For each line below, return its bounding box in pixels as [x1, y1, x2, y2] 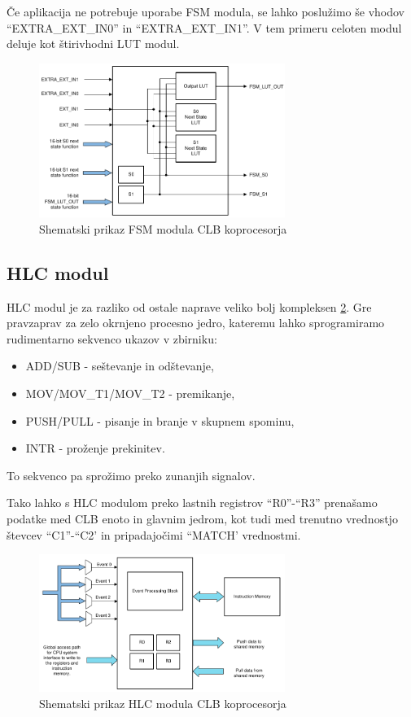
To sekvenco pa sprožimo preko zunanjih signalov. [7, 466, 256, 483]
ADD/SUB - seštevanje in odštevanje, [25, 357, 214, 374]
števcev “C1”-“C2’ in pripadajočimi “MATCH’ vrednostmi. [7, 526, 301, 543]
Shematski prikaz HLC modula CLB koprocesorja [39, 694, 286, 711]
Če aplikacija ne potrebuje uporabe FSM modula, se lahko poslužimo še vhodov [7, 3, 404, 20]
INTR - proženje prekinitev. [25, 439, 165, 457]
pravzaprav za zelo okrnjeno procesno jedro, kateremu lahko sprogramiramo [7, 314, 385, 331]
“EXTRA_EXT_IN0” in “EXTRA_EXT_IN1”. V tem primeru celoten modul [7, 19, 402, 36]
